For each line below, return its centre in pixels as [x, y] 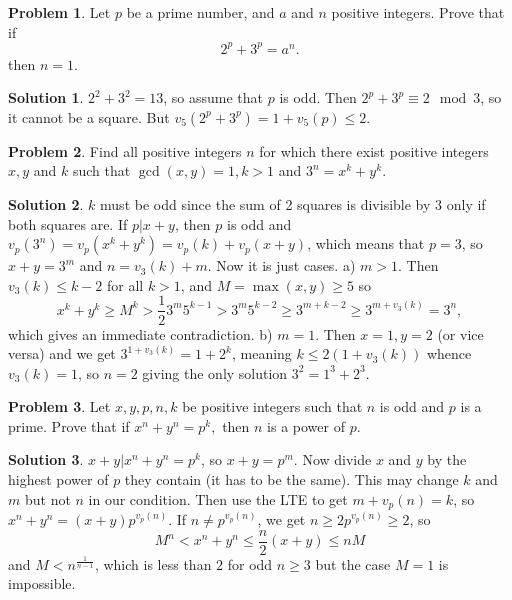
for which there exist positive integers [374, 150]
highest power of [58, 479]
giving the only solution [215, 372]
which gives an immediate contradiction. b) [140, 333]
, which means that [366, 243]
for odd [250, 563]
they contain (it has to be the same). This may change [291, 479]
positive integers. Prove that [418, 12]
